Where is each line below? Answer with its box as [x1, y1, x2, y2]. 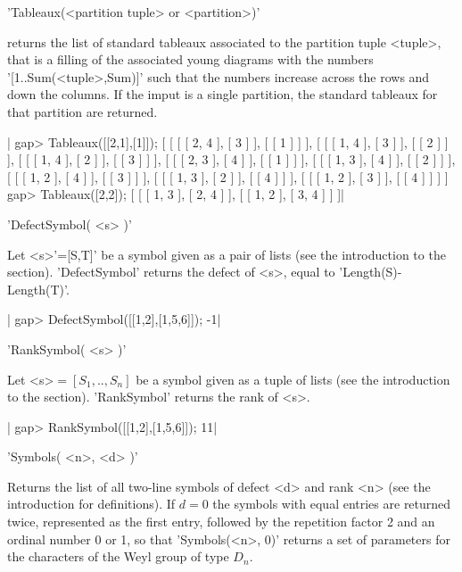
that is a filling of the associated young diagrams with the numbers [7, 50, 374, 69]
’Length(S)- [339, 262, 402, 281]
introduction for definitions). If [7, 494, 176, 513]
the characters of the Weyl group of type [7, 547, 229, 566]
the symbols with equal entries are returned [212, 494, 451, 513]
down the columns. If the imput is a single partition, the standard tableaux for [7, 85, 438, 104]
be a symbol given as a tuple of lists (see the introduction [136, 369, 450, 388]
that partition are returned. [7, 102, 158, 120]
